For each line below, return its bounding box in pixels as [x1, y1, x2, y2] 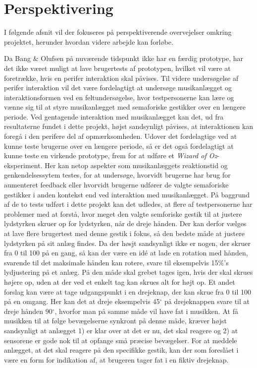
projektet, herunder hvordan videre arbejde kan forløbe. [4, 36, 173, 47]
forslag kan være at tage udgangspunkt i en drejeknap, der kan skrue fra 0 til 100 [4, 286, 252, 297]
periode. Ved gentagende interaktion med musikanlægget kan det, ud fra [4, 111, 224, 122]
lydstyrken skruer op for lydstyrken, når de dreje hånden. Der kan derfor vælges [4, 218, 247, 229]
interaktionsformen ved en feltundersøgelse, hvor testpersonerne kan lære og [4, 92, 234, 102]
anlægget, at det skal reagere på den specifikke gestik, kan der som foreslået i [4, 345, 239, 355]
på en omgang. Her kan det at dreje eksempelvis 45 [4, 296, 160, 307]
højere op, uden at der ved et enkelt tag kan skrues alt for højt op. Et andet [4, 276, 235, 287]
